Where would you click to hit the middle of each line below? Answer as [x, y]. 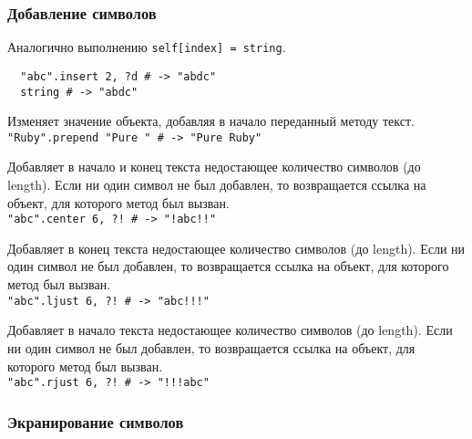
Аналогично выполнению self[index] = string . [147, 47]
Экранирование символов [96, 421]
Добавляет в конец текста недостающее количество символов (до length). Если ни [236, 248]
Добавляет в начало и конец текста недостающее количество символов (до [214, 167]
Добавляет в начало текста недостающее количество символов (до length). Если [230, 330]
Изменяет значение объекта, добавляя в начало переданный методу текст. [211, 121]
